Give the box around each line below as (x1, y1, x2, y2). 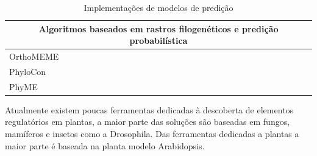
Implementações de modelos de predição (84, 1, 233, 13)
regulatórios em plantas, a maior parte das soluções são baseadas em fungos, (5, 115, 290, 128)
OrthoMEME (9, 50, 59, 63)
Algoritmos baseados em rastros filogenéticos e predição (38, 22, 279, 35)
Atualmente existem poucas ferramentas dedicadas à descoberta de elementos (5, 103, 294, 116)
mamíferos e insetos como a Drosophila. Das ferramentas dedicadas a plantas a (5, 127, 299, 140)
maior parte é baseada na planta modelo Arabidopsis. (5, 139, 205, 152)
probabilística (129, 34, 188, 47)
